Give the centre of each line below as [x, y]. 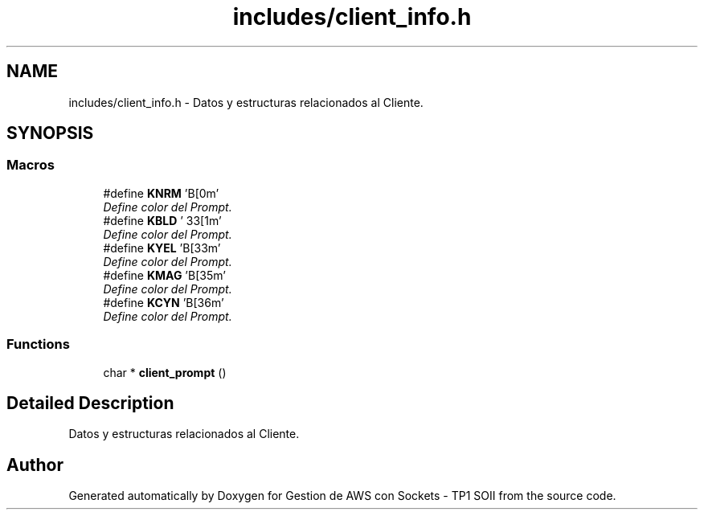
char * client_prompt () [165, 372]
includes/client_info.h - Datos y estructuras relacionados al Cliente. [246, 102]
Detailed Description [90, 403]
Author [35, 465]
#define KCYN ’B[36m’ [164, 302]
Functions [38, 344]
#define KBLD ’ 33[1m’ [162, 220]
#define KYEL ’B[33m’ [162, 248]
